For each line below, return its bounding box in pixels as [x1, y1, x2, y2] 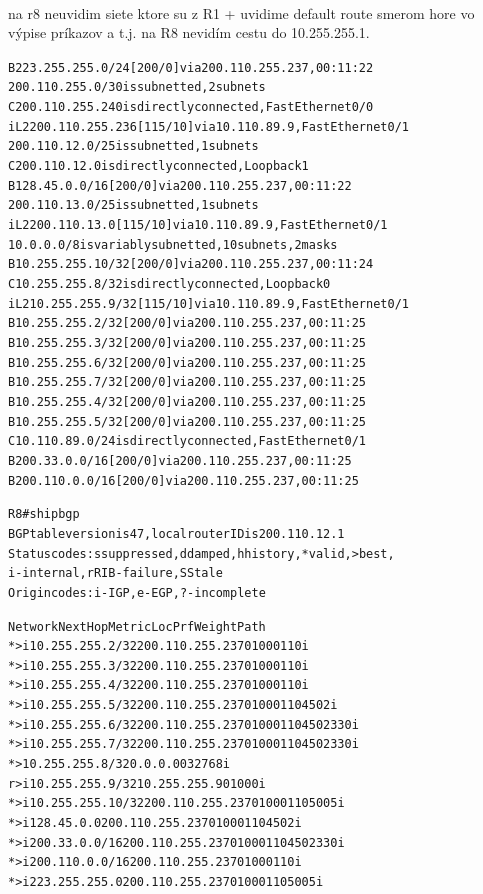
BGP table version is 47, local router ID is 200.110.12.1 [8, 526, 345, 541]
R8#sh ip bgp [8, 507, 80, 522]
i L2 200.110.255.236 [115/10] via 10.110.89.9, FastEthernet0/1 [8, 119, 409, 134]
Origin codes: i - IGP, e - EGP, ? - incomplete [8, 585, 266, 600]
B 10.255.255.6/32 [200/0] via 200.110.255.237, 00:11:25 [8, 355, 366, 370]
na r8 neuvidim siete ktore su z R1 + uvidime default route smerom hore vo [8, 2, 475, 23]
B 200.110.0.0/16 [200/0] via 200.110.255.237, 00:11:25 [8, 473, 359, 488]
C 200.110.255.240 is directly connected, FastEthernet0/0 [8, 100, 374, 115]
